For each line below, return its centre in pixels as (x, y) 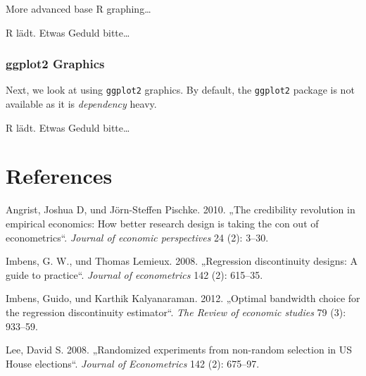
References (59, 176)
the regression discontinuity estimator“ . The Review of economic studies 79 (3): (176, 312)
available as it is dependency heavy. (81, 104)
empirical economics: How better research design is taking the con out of (162, 223)
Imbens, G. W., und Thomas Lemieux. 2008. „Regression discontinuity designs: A (182, 261)
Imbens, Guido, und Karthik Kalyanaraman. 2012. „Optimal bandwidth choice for (183, 298)
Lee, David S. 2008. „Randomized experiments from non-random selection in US (179, 350)
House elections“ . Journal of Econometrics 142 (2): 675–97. (133, 363)
